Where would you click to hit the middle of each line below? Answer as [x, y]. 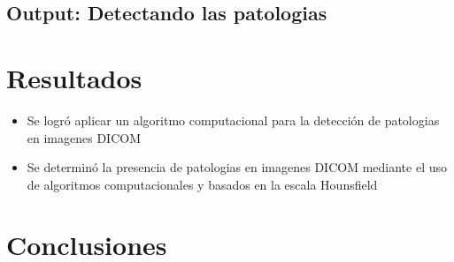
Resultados [74, 77]
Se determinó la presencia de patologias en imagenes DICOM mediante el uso [237, 167]
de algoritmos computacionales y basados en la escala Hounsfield [202, 184]
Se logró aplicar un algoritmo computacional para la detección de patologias [233, 120]
